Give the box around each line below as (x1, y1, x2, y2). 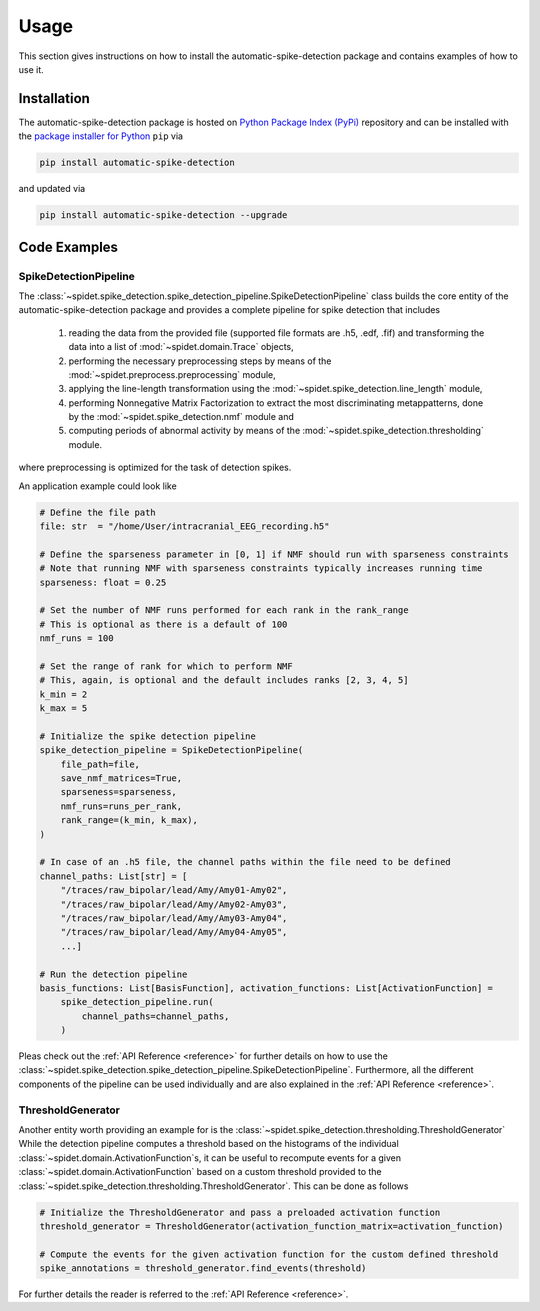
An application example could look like (18, 480, 177, 492)
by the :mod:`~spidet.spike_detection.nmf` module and (68, 411, 294, 423)
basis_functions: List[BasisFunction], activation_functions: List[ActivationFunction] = (39, 982, 494, 994)
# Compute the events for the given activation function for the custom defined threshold (39, 1248, 499, 1260)
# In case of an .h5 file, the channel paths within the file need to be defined (39, 856, 452, 868)
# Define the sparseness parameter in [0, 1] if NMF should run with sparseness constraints (39, 548, 509, 560)
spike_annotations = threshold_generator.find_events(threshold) (39, 1263, 367, 1274)
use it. (18, 63, 44, 75)
